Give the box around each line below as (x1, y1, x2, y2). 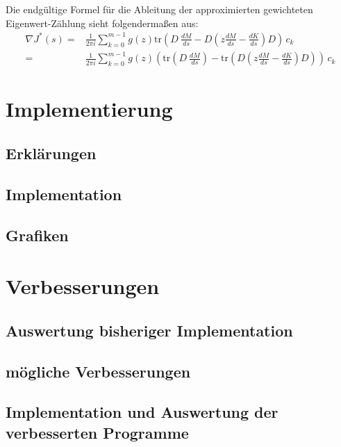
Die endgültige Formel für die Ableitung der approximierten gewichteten (6, 2, 313, 16)
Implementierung (6, 95, 173, 123)
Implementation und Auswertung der (6, 401, 278, 423)
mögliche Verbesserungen (6, 360, 191, 382)
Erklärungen (6, 143, 97, 164)
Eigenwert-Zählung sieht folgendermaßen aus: (6, 15, 199, 30)
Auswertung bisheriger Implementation (6, 319, 293, 341)
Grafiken (6, 224, 69, 245)
